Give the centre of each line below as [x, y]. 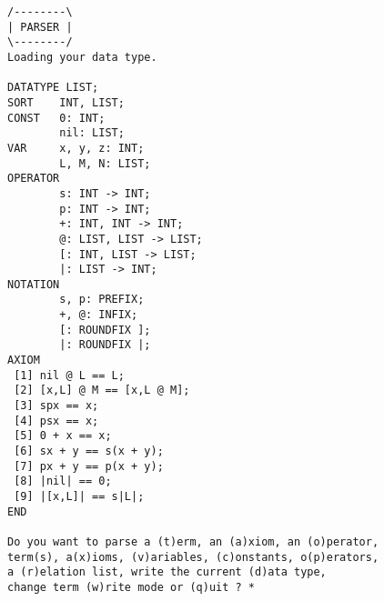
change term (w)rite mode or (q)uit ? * [131, 587]
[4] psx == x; [56, 421]
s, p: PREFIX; [102, 300]
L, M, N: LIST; [105, 163]
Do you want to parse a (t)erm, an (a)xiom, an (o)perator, [193, 541]
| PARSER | [40, 27]
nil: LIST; [92, 133]
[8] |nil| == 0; [63, 481]
